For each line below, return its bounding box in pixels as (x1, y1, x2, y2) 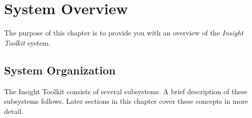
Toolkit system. (4, 37, 51, 48)
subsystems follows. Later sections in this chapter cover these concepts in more (4, 96, 248, 106)
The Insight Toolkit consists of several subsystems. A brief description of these (4, 86, 247, 96)
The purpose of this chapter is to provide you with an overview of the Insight (4, 27, 243, 38)
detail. (4, 105, 24, 116)
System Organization (4, 62, 116, 77)
